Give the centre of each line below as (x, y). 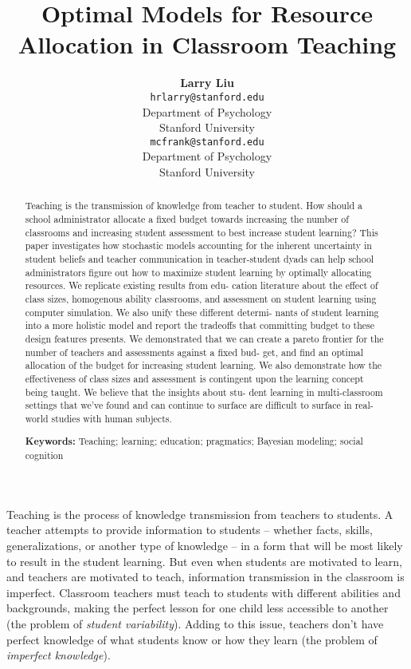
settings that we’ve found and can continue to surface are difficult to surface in (188, 405)
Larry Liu (207, 83)
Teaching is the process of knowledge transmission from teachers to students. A (200, 514)
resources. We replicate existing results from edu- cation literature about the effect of (202, 285)
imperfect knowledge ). (59, 655)
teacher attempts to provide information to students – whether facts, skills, (190, 530)
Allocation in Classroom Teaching (207, 44)
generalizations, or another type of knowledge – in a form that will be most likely (205, 545)
